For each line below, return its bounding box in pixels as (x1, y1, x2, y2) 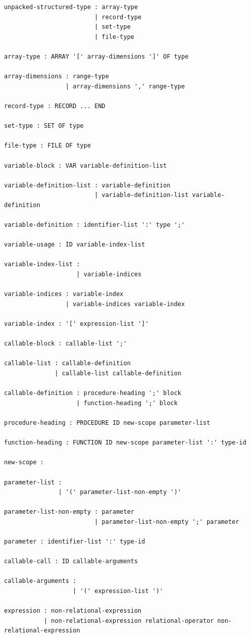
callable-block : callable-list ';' (4, 340, 127, 348)
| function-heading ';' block (76, 399, 178, 407)
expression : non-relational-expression (4, 607, 142, 615)
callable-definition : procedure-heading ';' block (4, 389, 181, 397)
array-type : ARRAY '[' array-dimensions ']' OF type (4, 53, 189, 60)
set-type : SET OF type (4, 122, 84, 130)
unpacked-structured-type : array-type (4, 4, 138, 11)
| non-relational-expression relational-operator (43, 617, 214, 624)
